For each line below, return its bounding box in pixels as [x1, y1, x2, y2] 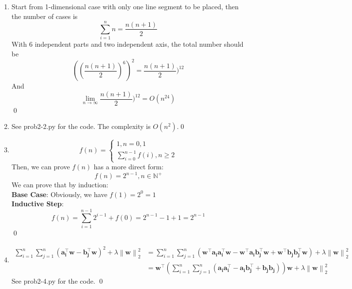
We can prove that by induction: [11, 180, 108, 190]
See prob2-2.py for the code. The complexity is [11, 121, 151, 131]
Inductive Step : [11, 199, 64, 209]
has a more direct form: [93, 162, 164, 172]
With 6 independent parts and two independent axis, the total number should [11, 39, 244, 49]
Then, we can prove [11, 162, 70, 172]
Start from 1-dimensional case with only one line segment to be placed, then [11, 1, 239, 11]
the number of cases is [11, 11, 78, 21]
